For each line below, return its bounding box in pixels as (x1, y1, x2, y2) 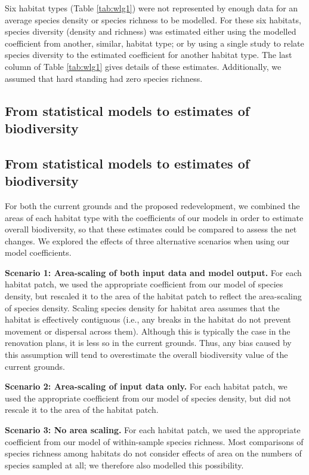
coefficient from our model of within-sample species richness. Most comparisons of (5, 435, 304, 448)
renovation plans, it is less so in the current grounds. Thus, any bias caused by (5, 336, 292, 349)
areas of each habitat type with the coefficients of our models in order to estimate (5, 211, 304, 223)
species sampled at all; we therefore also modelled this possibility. (5, 458, 244, 471)
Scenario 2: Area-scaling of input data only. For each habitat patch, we (5, 380, 288, 393)
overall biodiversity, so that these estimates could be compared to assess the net (5, 223, 297, 235)
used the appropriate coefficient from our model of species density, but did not (5, 391, 291, 404)
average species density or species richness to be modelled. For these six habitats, (5, 13, 301, 26)
